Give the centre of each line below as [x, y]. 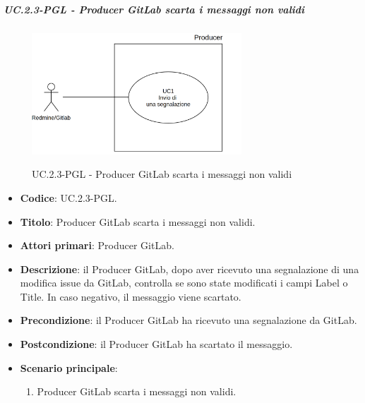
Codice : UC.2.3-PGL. [68, 197]
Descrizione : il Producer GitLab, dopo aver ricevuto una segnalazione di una [190, 269]
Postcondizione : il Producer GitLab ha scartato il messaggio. [156, 344]
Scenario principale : [69, 367]
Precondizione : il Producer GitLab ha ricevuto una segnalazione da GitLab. [189, 320]
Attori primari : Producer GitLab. [97, 245]
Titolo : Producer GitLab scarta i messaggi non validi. [138, 221]
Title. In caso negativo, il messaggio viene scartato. [131, 296]
